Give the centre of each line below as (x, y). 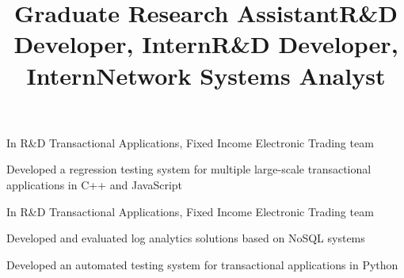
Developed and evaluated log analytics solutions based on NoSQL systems (186, 238)
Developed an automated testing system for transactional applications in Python (202, 264)
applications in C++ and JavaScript (95, 184)
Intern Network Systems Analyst (206, 75)
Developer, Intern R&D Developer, (206, 44)
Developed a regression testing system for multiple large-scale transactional (189, 169)
